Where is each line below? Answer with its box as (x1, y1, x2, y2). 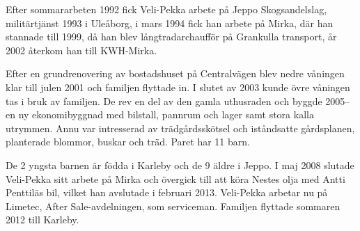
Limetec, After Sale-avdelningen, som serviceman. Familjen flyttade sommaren (6, 198, 341, 213)
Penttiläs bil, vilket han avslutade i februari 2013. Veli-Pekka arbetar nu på (6, 185, 328, 200)
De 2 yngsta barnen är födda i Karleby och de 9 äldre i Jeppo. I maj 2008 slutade (6, 157, 354, 172)
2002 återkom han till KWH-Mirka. (6, 42, 157, 57)
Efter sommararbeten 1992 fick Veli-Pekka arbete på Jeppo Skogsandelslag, (6, 2, 327, 16)
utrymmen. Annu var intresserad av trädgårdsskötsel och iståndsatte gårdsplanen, (6, 120, 355, 135)
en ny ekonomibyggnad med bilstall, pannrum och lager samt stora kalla (6, 107, 314, 122)
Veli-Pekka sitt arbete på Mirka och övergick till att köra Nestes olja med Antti (6, 171, 345, 186)
